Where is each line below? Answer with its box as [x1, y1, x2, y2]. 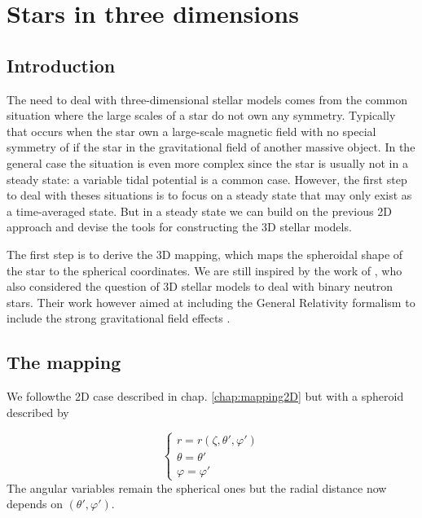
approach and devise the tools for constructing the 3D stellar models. [7, 218, 352, 235]
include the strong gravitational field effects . [7, 309, 231, 327]
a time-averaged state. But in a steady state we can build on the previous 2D [7, 202, 392, 219]
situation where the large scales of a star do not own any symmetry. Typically [7, 107, 396, 124]
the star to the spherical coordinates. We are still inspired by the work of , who [7, 261, 402, 279]
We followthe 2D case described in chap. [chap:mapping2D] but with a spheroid [7, 388, 404, 405]
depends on [7, 495, 63, 512]
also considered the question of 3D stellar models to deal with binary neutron [7, 278, 393, 295]
